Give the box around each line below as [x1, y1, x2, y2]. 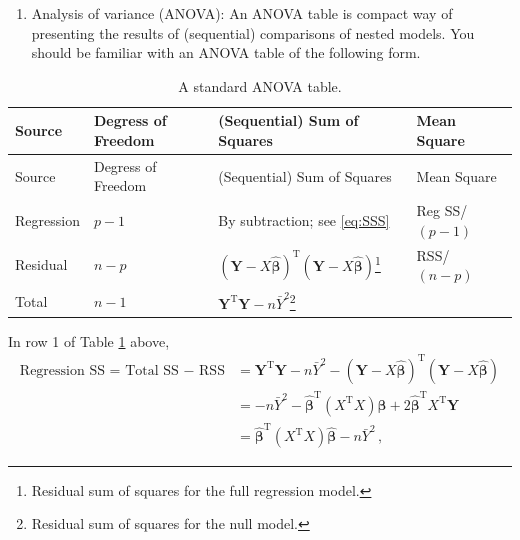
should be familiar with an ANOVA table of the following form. [31, 42, 421, 63]
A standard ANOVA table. [178, 75, 342, 96]
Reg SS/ [416, 200, 468, 221]
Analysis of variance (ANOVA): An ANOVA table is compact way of [31, 3, 453, 23]
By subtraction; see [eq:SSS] [218, 210, 390, 231]
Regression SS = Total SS [19, 363, 179, 378]
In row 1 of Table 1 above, [8, 330, 170, 351]
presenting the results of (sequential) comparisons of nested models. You [31, 22, 475, 43]
